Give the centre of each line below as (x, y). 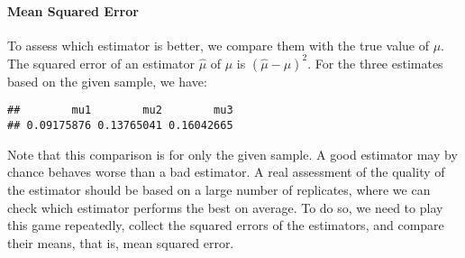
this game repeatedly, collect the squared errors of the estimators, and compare (226, 225)
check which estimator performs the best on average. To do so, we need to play (225, 207)
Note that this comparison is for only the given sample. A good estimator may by (232, 154)
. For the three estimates (375, 63)
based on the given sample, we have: (107, 81)
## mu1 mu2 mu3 (120, 111)
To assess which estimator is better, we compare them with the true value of (218, 45)
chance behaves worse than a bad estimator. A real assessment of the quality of (226, 172)
